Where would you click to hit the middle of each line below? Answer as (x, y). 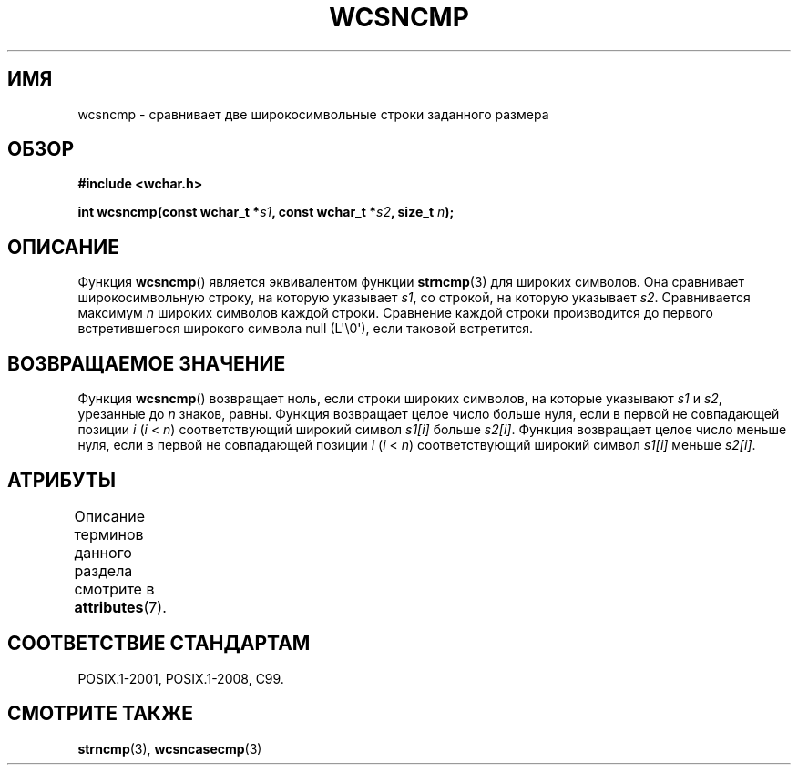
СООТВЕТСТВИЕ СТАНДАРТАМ (159, 644)
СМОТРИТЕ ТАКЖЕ (101, 714)
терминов (109, 534)
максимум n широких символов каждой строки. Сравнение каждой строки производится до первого (395, 313)
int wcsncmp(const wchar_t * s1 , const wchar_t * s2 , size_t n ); (266, 212)
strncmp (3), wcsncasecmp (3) (170, 748)
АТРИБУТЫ (62, 480)
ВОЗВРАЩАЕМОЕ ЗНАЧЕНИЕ (147, 363)
